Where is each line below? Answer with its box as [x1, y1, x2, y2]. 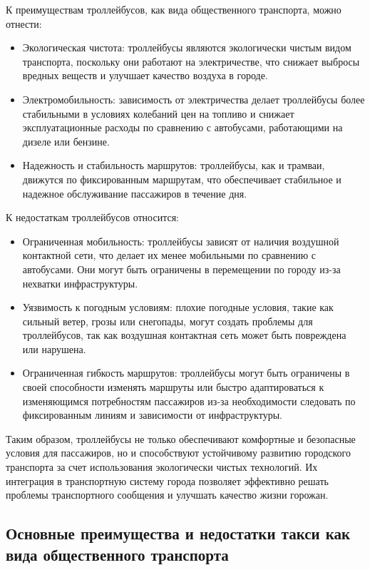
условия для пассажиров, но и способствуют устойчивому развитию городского [6, 445, 351, 460]
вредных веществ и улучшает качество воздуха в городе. [22, 68, 268, 83]
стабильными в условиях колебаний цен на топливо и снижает [22, 106, 294, 121]
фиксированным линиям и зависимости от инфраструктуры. [22, 407, 282, 422]
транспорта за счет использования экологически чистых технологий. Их [6, 459, 318, 474]
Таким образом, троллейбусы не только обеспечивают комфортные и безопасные [6, 431, 356, 446]
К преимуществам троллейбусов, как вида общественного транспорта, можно [6, 2, 341, 16]
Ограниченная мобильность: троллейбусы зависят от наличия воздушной [22, 233, 339, 248]
